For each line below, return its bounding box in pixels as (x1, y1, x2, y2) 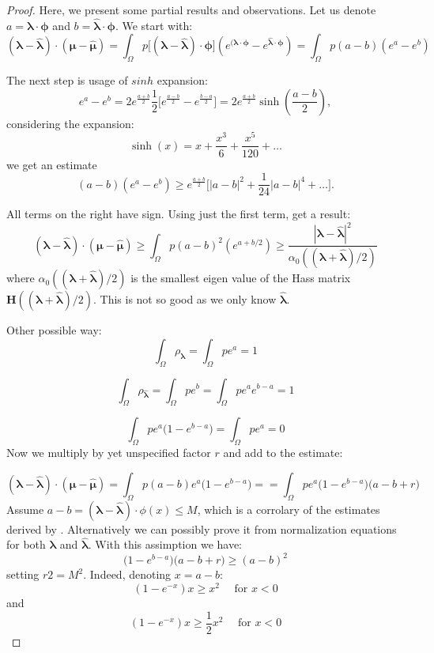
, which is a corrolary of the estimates (197, 500, 380, 517)
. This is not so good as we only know (92, 291, 277, 308)
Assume (6, 500, 44, 517)
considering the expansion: (6, 115, 134, 131)
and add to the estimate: (223, 444, 343, 461)
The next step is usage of (6, 72, 128, 89)
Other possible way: (6, 322, 102, 338)
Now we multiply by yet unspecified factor (6, 444, 211, 461)
